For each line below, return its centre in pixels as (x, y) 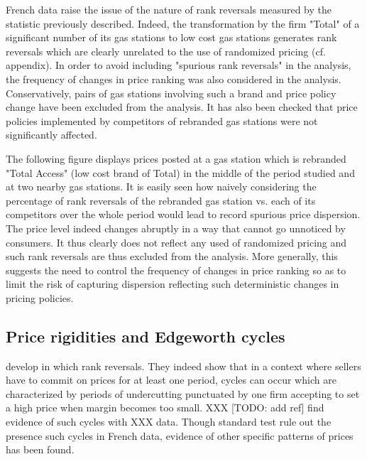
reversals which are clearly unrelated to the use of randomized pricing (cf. (166, 51)
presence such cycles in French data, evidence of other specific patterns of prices (180, 435)
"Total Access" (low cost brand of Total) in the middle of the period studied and (180, 172)
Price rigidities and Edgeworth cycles (146, 336)
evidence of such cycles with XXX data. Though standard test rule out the (169, 422)
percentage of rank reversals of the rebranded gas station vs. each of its (161, 200)
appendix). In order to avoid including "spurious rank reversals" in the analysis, (179, 65)
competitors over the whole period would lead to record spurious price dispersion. (183, 214)
